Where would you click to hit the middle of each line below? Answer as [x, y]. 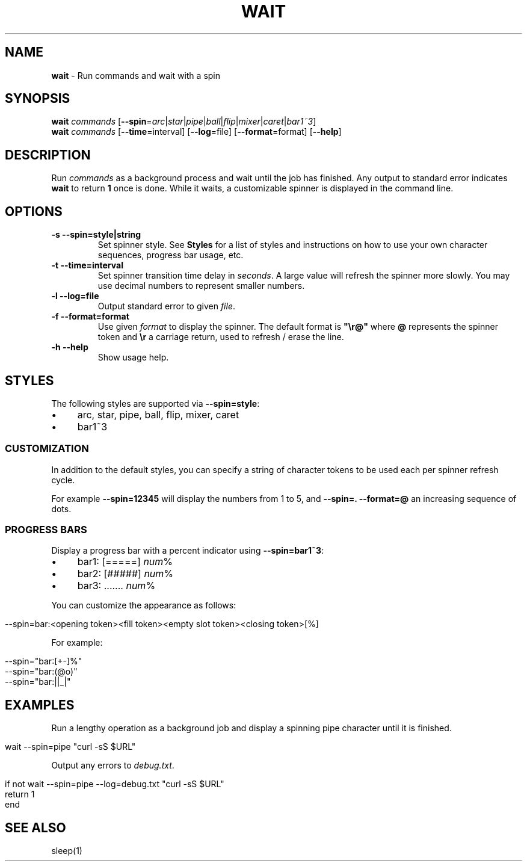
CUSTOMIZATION [47, 449]
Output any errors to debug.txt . [113, 765]
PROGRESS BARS [46, 530]
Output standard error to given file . [167, 306]
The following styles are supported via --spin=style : [156, 403]
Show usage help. [133, 357]
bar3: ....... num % [116, 586]
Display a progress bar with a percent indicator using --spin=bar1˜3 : [188, 551]
